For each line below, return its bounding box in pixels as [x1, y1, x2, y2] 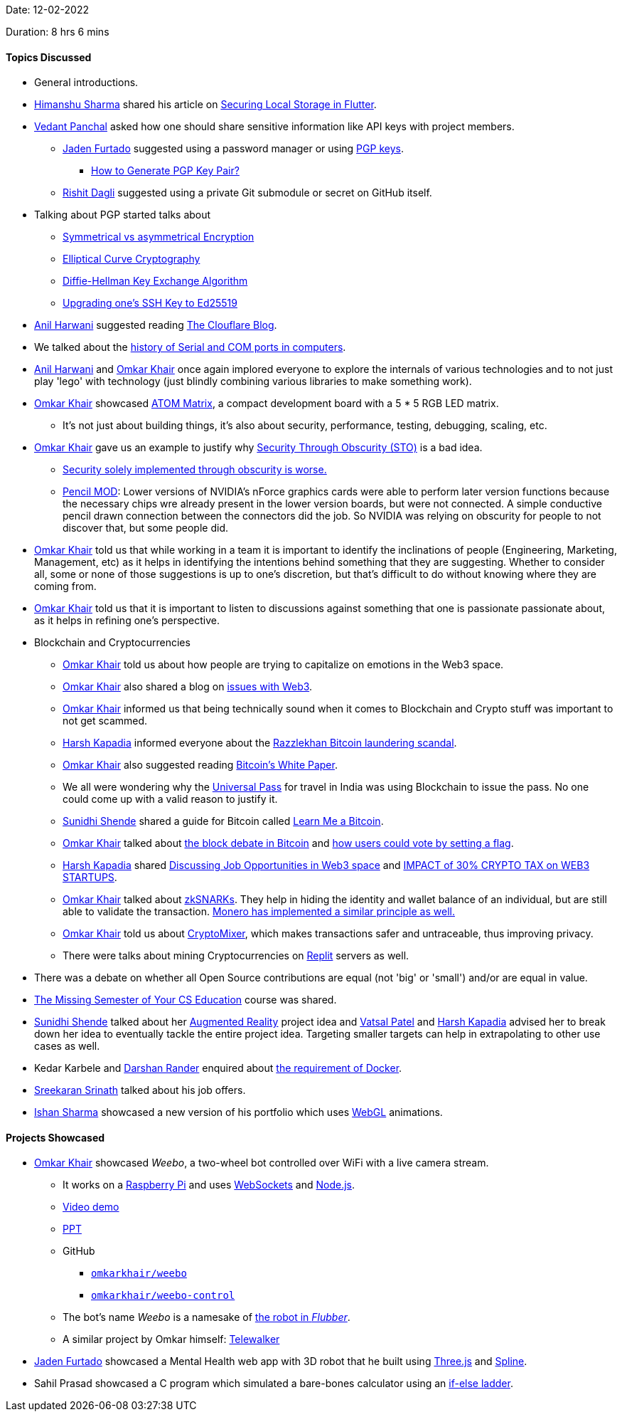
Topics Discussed [6, 51, 92, 63]
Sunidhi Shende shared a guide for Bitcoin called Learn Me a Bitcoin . [63, 815, 384, 828]
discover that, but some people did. [63, 522, 228, 534]
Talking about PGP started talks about [34, 209, 211, 221]
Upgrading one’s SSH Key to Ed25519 [63, 297, 237, 310]
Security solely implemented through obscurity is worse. [63, 463, 327, 476]
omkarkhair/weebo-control [91, 1290, 235, 1302]
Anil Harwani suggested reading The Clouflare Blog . [34, 319, 277, 332]
